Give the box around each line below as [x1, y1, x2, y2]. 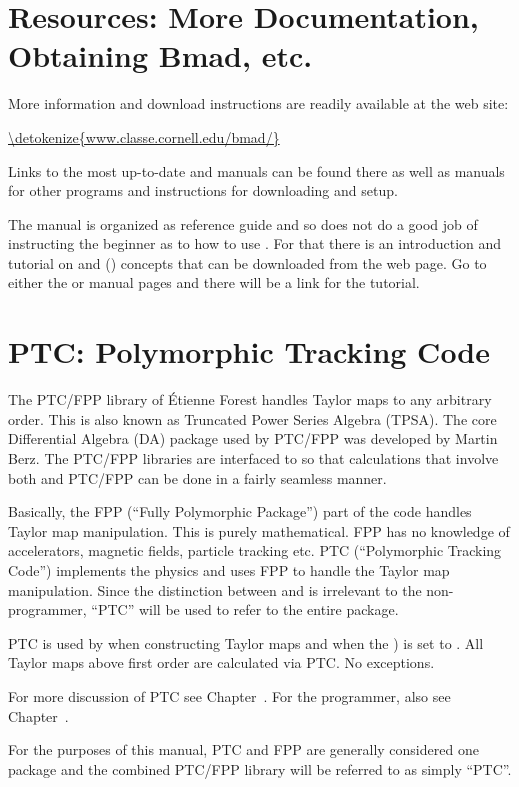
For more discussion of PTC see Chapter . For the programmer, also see [8, 685, 451, 706]
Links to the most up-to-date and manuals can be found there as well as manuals [8, 160, 505, 181]
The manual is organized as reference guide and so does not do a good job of [8, 213, 478, 234]
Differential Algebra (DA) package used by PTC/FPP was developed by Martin [8, 428, 498, 449]
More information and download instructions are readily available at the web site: [8, 93, 509, 114]
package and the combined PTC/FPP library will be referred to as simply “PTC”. [8, 758, 512, 779]
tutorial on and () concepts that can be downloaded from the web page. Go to [8, 252, 487, 273]
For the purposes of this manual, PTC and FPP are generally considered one [8, 739, 479, 760]
